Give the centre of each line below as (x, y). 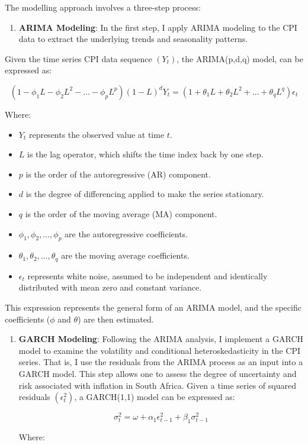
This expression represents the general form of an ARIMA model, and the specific (153, 307)
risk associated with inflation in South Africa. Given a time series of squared (157, 385)
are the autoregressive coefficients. (126, 233)
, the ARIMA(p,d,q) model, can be (240, 58)
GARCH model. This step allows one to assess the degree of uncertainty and (158, 373)
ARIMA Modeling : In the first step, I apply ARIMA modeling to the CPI (158, 27)
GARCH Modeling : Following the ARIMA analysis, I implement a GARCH (161, 339)
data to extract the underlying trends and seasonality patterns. (133, 39)
